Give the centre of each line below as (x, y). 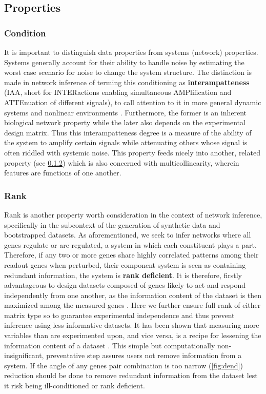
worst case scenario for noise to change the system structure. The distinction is (128, 72)
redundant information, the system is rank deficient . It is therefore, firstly (123, 275)
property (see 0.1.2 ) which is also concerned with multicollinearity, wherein (122, 162)
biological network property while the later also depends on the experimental (125, 122)
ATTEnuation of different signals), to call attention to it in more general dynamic (133, 102)
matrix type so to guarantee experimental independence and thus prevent (119, 315)
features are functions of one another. (63, 173)
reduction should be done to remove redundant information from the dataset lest (131, 375)
